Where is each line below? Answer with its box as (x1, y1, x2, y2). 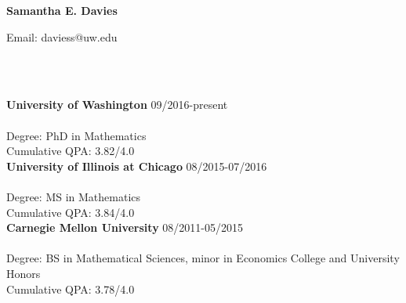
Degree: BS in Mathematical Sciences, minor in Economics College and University (6, 250, 400, 266)
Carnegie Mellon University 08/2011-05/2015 (6, 219, 243, 236)
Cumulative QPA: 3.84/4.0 (6, 204, 135, 220)
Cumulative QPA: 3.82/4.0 (6, 142, 135, 159)
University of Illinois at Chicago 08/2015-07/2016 (6, 157, 267, 174)
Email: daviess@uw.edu (6, 28, 118, 45)
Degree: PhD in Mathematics (6, 127, 147, 143)
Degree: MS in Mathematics (6, 188, 141, 204)
